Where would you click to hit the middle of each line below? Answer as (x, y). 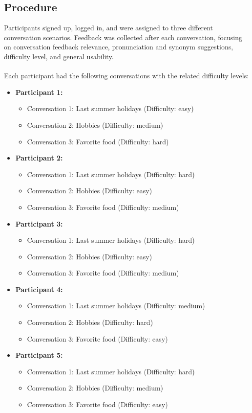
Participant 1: (39, 92)
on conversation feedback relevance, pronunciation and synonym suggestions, (119, 47)
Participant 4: (39, 289)
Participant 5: (39, 355)
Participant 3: (39, 223)
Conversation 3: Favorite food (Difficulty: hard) (98, 141)
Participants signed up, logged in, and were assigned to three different (109, 28)
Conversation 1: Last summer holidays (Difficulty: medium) (116, 306)
